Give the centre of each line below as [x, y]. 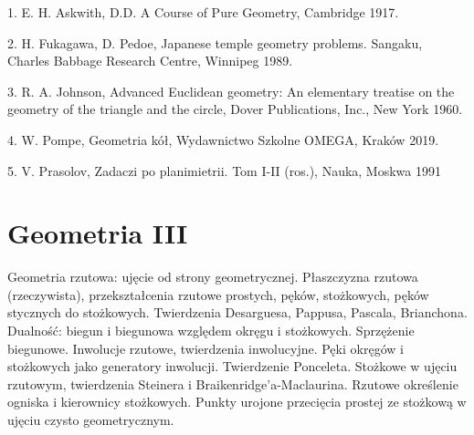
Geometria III [98, 233]
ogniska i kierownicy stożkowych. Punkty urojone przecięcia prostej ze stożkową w [237, 402]
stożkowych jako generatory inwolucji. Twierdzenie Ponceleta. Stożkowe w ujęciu [232, 366]
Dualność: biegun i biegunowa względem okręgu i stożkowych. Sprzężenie [211, 331]
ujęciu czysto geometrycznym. [91, 420]
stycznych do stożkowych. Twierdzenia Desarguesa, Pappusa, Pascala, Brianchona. [237, 312]
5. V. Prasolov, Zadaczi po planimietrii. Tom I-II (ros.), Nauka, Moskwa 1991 [224, 170]
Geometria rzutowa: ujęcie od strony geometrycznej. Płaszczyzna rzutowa [213, 277]
